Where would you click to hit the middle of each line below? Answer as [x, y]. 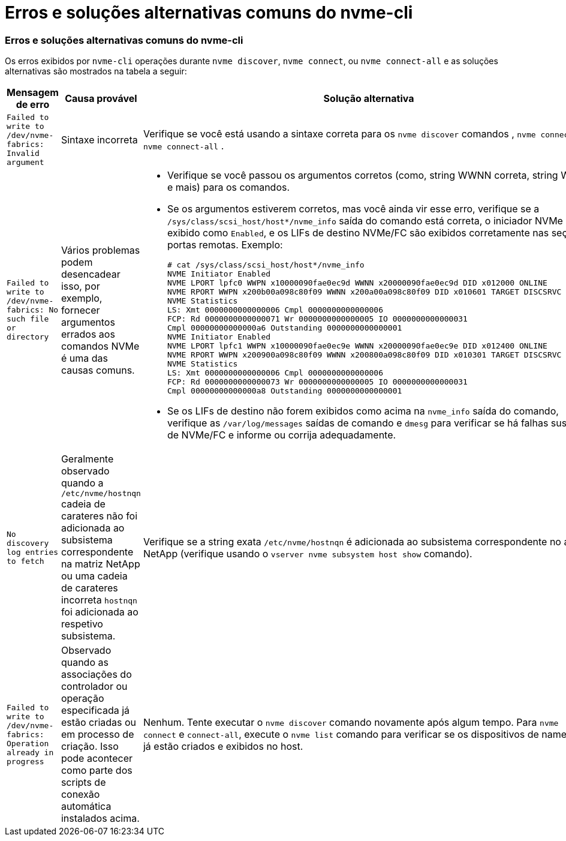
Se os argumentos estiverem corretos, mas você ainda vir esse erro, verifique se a [353, 209]
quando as [85, 663]
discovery [28, 543]
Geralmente [87, 459]
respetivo [82, 624]
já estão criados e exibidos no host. [223, 747]
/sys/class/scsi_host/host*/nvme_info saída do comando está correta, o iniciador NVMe [365, 221]
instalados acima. [100, 819]
